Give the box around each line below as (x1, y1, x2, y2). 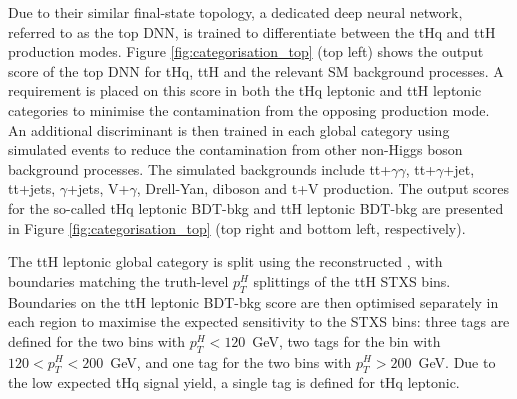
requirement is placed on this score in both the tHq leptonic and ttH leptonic (8, 80, 482, 101)
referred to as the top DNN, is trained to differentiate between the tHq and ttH (8, 21, 496, 42)
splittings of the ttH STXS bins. (253, 270, 451, 291)
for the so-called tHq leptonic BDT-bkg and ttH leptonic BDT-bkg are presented (8, 197, 504, 218)
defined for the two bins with (8, 330, 186, 351)
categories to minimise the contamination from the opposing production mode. (8, 99, 490, 120)
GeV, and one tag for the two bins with (110, 351, 352, 372)
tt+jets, (8, 178, 56, 199)
